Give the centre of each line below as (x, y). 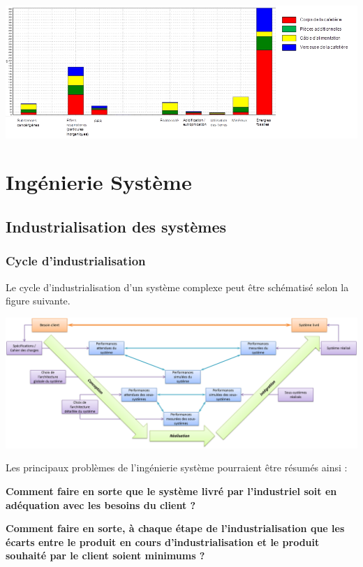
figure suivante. (38, 301)
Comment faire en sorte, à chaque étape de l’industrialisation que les (175, 528)
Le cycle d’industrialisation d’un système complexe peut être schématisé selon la (177, 287)
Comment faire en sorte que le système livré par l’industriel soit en (171, 491)
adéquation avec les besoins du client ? (101, 505)
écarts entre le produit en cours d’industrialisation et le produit (163, 542)
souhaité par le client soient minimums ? (105, 555)
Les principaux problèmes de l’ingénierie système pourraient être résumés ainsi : (177, 467)
